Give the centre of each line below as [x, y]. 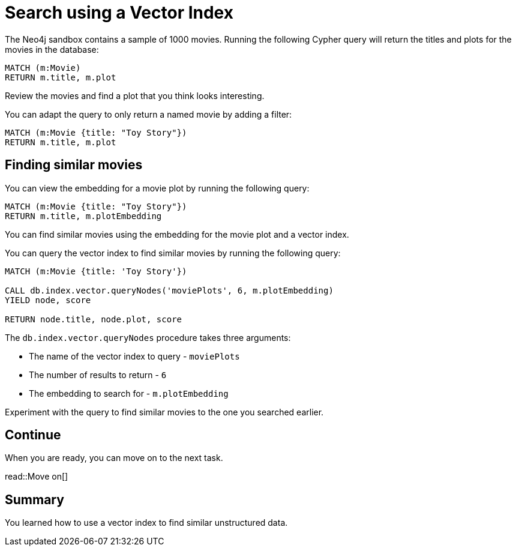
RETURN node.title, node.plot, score [94, 319]
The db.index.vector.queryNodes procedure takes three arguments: [148, 337]
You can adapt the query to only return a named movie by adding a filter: [148, 114]
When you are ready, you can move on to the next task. [114, 458]
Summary [34, 499]
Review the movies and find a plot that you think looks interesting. [135, 95]
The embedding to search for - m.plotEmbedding [129, 393]
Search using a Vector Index [119, 13]
